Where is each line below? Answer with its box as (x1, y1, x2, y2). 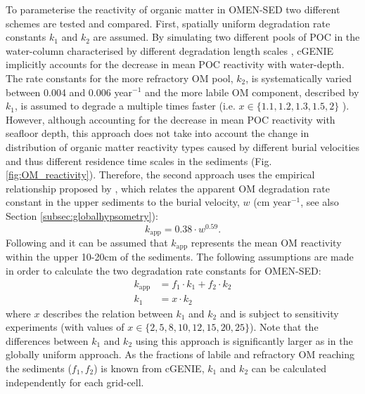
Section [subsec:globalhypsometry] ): (6, 208, 158, 223)
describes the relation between (43, 306, 173, 320)
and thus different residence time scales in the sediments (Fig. (6, 153, 272, 168)
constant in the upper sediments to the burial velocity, (6, 195, 240, 209)
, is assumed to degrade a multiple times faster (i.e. (14, 98, 236, 113)
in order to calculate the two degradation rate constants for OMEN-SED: (6, 263, 321, 278)
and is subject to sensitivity (219, 306, 339, 320)
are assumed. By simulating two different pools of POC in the (93, 29, 360, 44)
